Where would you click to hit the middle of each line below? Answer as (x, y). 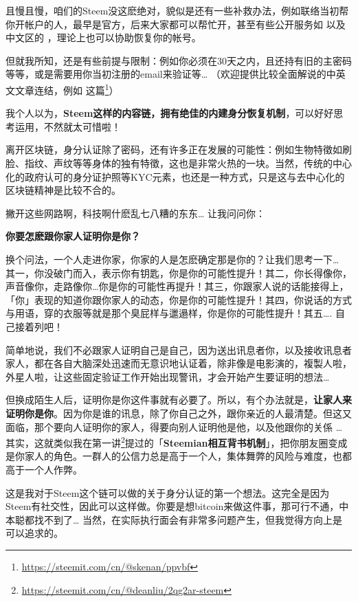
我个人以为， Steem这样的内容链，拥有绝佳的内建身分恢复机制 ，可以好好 (170, 113)
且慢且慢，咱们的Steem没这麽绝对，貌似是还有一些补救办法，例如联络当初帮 (177, 10)
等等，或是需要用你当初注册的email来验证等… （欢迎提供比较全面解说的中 (171, 74)
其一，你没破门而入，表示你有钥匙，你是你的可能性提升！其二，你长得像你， (179, 272)
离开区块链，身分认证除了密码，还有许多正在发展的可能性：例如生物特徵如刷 (179, 149)
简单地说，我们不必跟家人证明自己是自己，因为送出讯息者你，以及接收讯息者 (179, 349)
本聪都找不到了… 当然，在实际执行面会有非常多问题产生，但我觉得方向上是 (174, 519)
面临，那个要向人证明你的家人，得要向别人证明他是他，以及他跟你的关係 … (174, 426)
